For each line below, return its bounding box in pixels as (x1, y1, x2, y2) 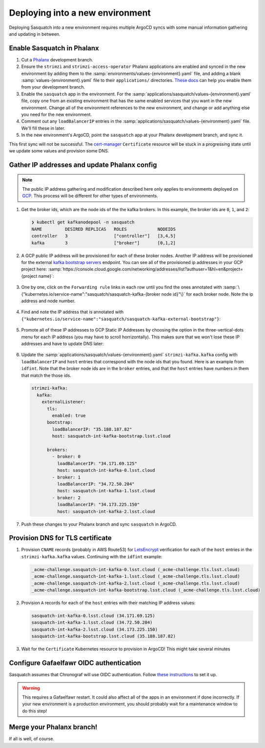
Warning (22, 685, 40, 691)
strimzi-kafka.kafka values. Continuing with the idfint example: (21, 553, 163, 559)
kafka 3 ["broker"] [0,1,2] (31, 240, 176, 245)
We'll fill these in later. (21, 125, 65, 131)
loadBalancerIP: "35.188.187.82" (52, 426, 132, 432)
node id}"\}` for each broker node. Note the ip (161, 291, 253, 297)
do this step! (22, 708, 47, 714)
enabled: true (52, 413, 86, 418)
